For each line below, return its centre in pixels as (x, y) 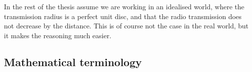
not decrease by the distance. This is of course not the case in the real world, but (126, 26)
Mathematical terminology (73, 61)
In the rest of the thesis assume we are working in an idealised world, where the (124, 6)
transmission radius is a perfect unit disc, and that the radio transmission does (123, 16)
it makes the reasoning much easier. (58, 35)
